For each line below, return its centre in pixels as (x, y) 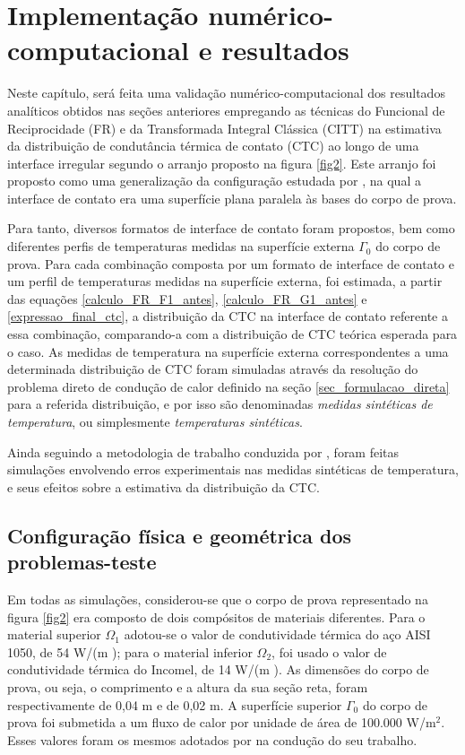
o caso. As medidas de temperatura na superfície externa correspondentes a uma (228, 351)
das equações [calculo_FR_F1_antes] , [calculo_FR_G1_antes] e (187, 298)
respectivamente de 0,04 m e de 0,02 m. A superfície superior (175, 704)
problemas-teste (82, 562)
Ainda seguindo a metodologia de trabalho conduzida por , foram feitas (203, 451)
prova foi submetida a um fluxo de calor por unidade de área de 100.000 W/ (216, 722)
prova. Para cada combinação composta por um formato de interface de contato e (231, 263)
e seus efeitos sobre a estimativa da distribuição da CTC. (164, 486)
